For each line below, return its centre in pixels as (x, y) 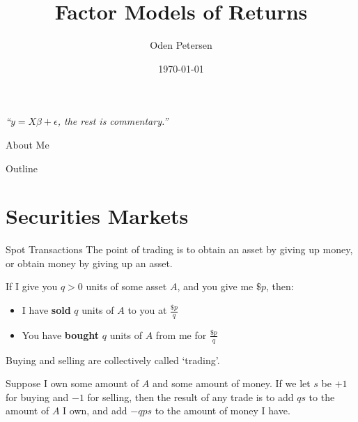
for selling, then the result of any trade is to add (190, 397)
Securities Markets (97, 216)
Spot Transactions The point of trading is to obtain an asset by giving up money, (179, 249)
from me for (181, 334)
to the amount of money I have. (223, 410)
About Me (28, 144)
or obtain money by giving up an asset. (89, 263)
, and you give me (215, 286)
